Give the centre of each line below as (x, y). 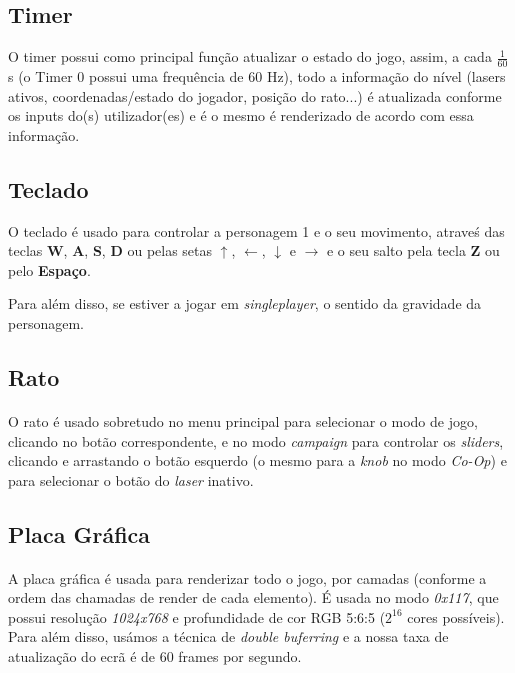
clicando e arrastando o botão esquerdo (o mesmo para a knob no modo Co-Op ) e (257, 460)
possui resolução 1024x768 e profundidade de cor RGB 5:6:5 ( (197, 616)
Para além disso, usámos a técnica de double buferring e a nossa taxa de (228, 636)
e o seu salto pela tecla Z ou (413, 250)
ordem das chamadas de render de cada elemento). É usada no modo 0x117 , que (253, 597)
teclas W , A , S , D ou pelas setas (110, 250)
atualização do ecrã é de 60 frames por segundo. (155, 656)
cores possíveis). (456, 616)
